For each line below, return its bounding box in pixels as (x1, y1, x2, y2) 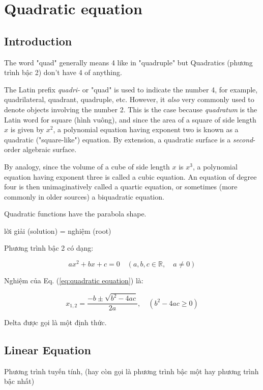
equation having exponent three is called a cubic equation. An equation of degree (4, 171, 257, 182)
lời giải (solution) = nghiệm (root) (4, 225, 111, 236)
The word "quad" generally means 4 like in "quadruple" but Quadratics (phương (4, 57, 253, 67)
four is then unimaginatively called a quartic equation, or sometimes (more (4, 181, 238, 192)
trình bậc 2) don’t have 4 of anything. (4, 67, 122, 78)
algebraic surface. (22, 144, 77, 155)
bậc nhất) (4, 376, 35, 386)
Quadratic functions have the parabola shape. (4, 208, 147, 219)
